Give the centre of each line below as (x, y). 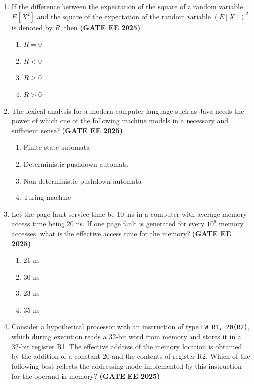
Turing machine (47, 197)
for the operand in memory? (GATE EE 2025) (86, 375)
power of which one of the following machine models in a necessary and (120, 121)
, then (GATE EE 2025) (100, 27)
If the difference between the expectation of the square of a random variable (127, 6)
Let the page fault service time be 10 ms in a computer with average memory (129, 214)
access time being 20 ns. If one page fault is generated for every (108, 224)
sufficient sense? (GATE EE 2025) (67, 130)
